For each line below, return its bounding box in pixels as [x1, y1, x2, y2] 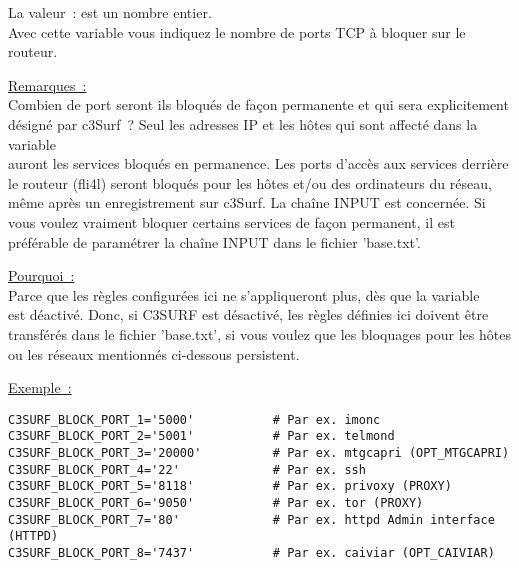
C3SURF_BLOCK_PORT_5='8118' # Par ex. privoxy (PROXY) [8, 479, 452, 494]
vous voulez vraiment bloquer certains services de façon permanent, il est [8, 211, 455, 232]
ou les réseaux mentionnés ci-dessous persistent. [8, 343, 300, 364]
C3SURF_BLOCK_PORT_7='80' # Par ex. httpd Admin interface [8, 512, 495, 527]
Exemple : [8, 377, 72, 398]
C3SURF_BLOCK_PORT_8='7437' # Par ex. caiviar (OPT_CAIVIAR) [8, 545, 495, 560]
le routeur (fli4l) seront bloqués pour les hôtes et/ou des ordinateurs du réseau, [8, 172, 492, 193]
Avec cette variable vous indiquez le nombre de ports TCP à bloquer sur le [8, 21, 466, 42]
